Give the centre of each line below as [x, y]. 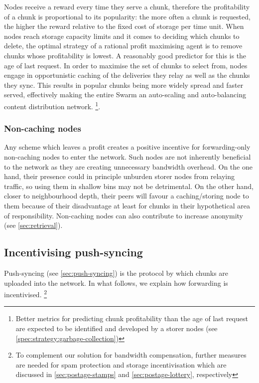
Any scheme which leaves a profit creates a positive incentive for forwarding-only [127, 147]
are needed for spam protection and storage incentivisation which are [121, 364]
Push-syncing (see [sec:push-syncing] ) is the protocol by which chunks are [116, 273]
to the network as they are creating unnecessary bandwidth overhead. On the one [128, 166]
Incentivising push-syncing [73, 252]
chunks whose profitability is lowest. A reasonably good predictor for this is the [125, 55]
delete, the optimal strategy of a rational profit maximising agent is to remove [123, 46]
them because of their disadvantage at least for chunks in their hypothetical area [127, 205]
